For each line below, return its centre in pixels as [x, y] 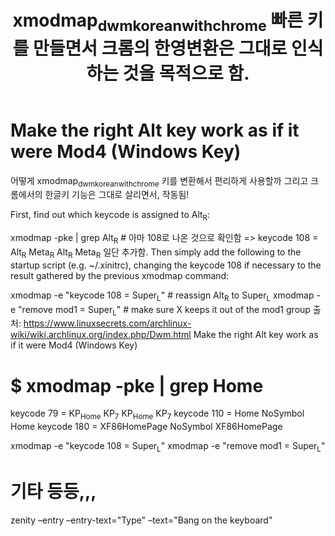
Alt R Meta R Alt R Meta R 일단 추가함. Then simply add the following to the [156, 253]
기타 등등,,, [53, 492]
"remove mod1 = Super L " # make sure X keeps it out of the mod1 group [164, 310]
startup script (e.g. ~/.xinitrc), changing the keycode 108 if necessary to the [166, 265]
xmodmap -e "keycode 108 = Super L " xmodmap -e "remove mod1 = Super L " [168, 447]
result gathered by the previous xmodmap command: [120, 275]
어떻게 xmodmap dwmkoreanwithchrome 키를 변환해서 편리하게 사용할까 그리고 [159, 181]
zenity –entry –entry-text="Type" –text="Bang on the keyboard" [141, 520]
